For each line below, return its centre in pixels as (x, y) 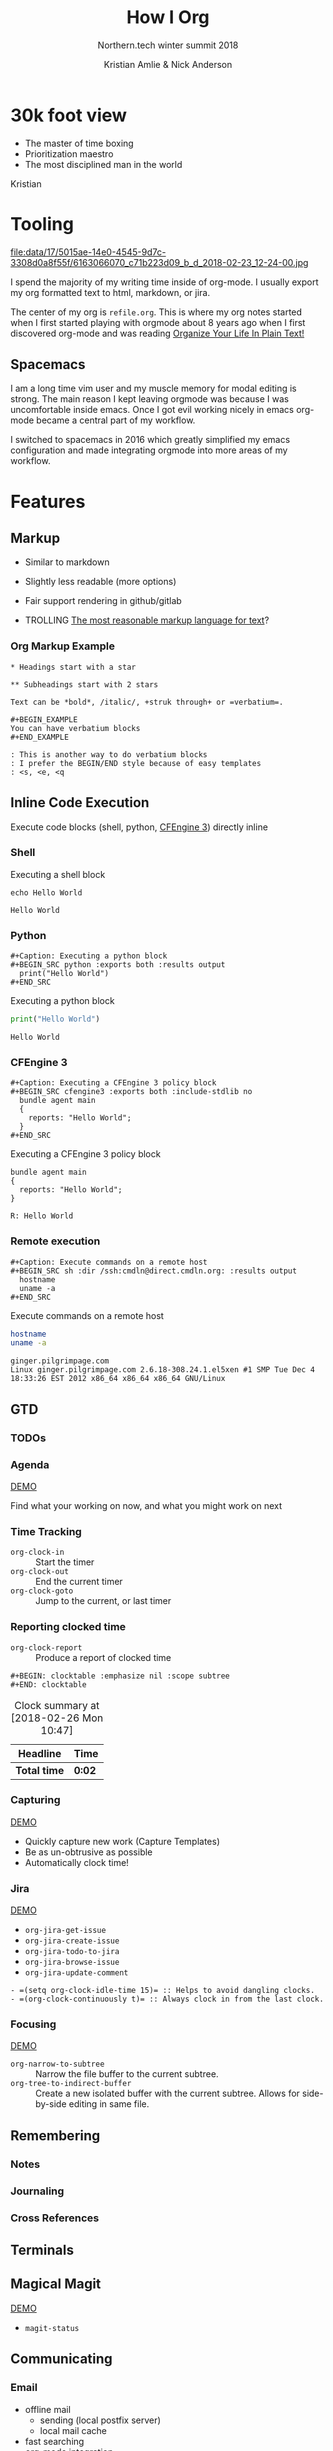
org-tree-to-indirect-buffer (71, 2084)
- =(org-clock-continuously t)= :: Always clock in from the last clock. (167, 1999)
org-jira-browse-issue (72, 1962)
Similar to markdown (67, 562)
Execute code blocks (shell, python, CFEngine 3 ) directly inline (139, 827)
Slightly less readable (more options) (100, 582)
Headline (40, 1753)
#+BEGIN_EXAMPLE (44, 719)
